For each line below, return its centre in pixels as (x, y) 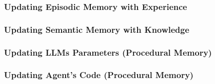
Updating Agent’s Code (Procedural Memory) (99, 75)
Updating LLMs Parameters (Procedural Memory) (108, 52)
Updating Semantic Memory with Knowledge (97, 29)
